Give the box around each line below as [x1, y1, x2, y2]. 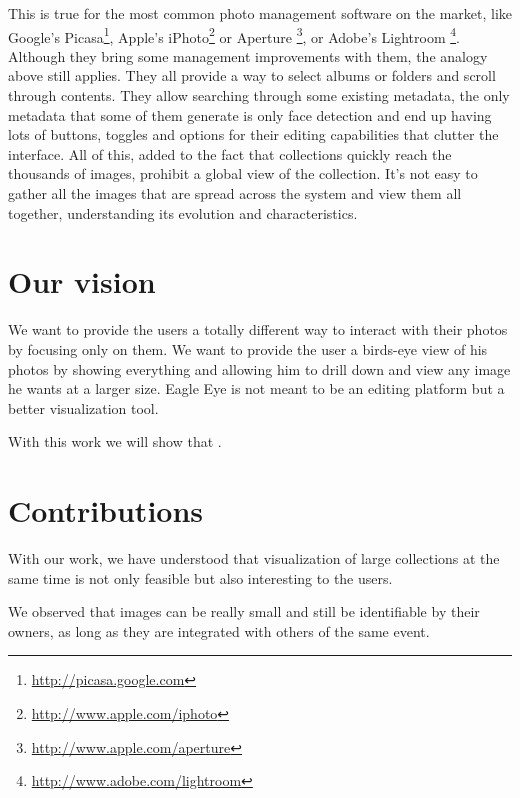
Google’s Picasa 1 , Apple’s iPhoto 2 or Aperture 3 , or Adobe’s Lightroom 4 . [8, 23, 461, 47]
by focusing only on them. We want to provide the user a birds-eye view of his [8, 338, 488, 359]
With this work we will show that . [8, 431, 222, 452]
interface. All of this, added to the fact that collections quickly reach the [8, 143, 452, 164]
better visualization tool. [8, 397, 159, 418]
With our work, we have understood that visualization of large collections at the [8, 548, 500, 568]
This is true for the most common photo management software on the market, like [8, 3, 513, 23]
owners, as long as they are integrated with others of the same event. [8, 620, 430, 641]
